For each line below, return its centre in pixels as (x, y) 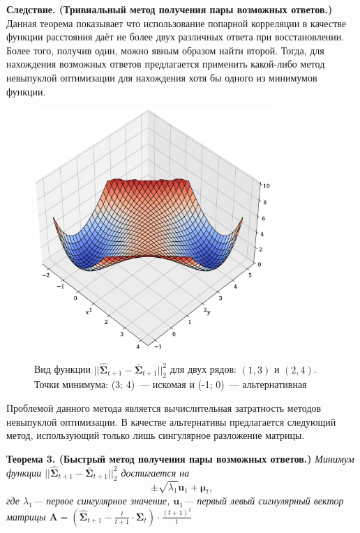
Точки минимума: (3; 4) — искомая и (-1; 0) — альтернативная (171, 384)
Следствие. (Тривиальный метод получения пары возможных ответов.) (170, 9)
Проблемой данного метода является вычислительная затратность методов (164, 407)
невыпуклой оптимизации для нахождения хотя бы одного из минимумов (162, 77)
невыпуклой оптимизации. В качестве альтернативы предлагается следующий (171, 421)
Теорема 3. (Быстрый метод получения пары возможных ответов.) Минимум (180, 458)
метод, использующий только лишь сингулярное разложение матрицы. (156, 435)
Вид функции (63, 369)
